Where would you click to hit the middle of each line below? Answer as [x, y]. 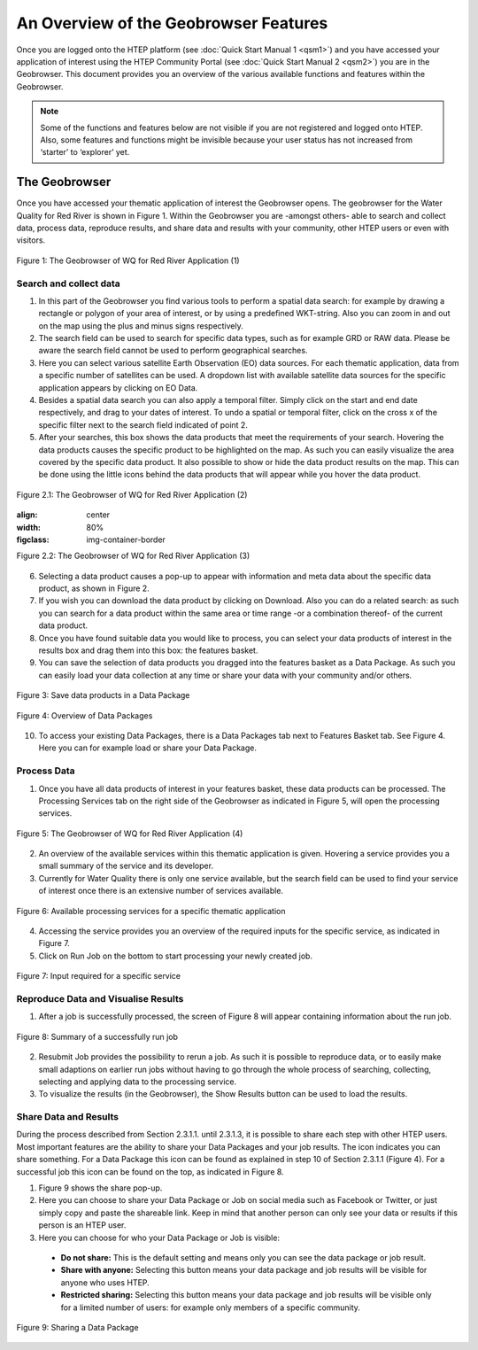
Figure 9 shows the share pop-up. [100, 1188]
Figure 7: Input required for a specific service [99, 976]
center [98, 515]
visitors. [31, 240]
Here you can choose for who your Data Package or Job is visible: [159, 1237]
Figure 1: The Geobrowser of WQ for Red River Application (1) [128, 260]
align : [27, 515]
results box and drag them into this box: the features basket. [148, 650]
